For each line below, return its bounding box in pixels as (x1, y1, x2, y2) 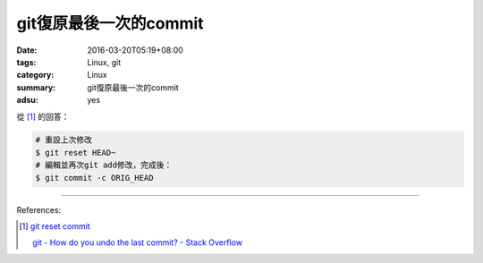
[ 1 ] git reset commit (19, 221, 91, 232)
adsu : (16, 95, 39, 106)
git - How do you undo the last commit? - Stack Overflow (32, 237, 243, 248)
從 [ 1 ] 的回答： (16, 111, 70, 122)
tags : (16, 56, 37, 67)
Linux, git (87, 56, 122, 67)
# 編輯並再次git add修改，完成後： (35, 160, 173, 170)
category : (16, 70, 55, 81)
